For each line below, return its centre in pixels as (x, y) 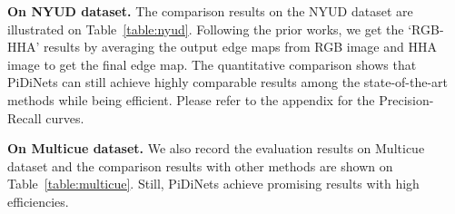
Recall (25, 117)
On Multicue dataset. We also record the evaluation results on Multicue (216, 148)
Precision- (406, 99)
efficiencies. (38, 201)
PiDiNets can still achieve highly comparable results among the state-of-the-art (228, 82)
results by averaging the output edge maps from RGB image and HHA (240, 47)
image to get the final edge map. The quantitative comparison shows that (212, 64)
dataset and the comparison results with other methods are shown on (200, 165)
